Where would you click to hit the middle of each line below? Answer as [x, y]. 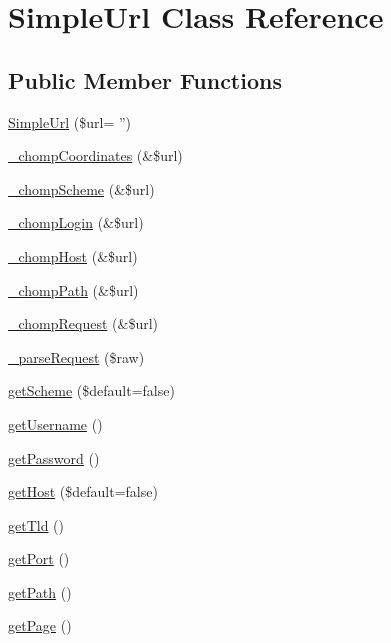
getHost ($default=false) [83, 491]
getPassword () [54, 457]
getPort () [39, 558]
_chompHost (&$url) [73, 255]
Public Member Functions [145, 79]
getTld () [36, 524]
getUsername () [55, 423]
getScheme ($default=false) [91, 390]
